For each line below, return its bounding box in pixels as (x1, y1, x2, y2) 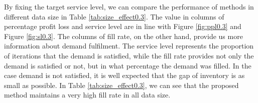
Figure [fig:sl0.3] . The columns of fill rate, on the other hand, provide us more (4, 30, 243, 41)
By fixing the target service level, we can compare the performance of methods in (4, 1, 254, 11)
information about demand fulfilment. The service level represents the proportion (4, 40, 254, 51)
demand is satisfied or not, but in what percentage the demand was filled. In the (4, 60, 251, 70)
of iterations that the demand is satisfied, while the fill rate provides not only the (4, 50, 254, 60)
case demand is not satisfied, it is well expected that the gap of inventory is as (4, 70, 245, 80)
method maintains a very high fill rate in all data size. (4, 89, 171, 100)
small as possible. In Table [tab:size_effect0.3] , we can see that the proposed (4, 79, 239, 90)
